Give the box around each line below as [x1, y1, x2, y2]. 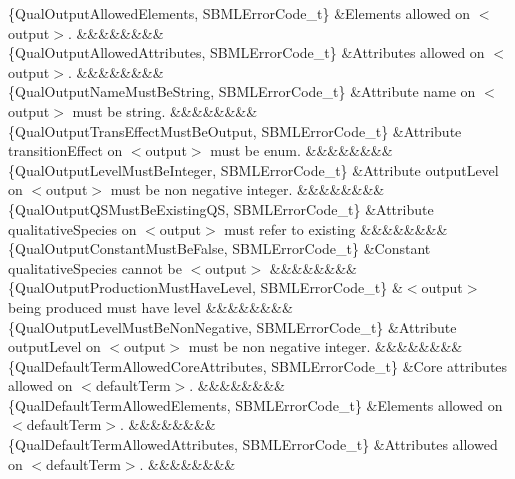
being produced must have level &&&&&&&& [8, 296, 293, 317]
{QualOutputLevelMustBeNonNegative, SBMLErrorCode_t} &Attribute [8, 316, 457, 337]
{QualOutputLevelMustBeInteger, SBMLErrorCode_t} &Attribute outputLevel [8, 159, 499, 180]
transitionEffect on [8, 140, 123, 161]
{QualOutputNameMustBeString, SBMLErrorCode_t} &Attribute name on [8, 81, 476, 102]
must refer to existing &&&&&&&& [224, 218, 448, 239]
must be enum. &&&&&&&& [210, 140, 393, 161]
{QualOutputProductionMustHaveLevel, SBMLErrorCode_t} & [8, 277, 403, 298]
